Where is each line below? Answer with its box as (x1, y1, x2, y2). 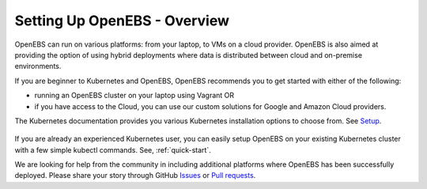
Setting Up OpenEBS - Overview (14, 12, 229, 29)
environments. (14, 62, 62, 71)
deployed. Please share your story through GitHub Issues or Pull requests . (14, 171, 256, 180)
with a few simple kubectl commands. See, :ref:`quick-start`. (14, 145, 211, 154)
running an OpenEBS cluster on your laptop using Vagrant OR (34, 91, 235, 100)
